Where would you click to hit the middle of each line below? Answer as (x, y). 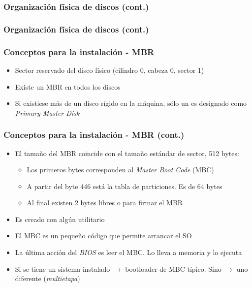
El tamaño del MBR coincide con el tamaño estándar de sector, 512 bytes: (127, 153)
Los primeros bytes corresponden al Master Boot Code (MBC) (120, 170)
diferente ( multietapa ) (47, 278)
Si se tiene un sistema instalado (63, 269)
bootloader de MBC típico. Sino (173, 269)
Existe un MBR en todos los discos (68, 86)
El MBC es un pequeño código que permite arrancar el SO (103, 236)
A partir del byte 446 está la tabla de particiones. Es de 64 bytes (125, 186)
